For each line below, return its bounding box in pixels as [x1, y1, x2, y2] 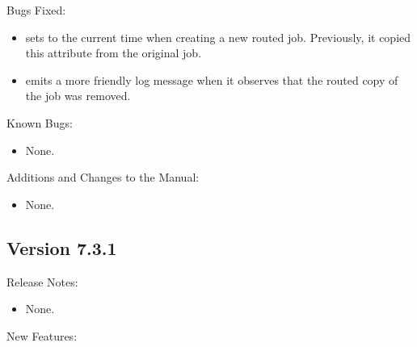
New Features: [6, 327, 78, 344]
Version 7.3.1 [6, 235, 117, 260]
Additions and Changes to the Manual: [6, 169, 200, 186]
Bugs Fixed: [6, 2, 66, 18]
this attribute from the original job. [25, 44, 202, 61]
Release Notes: [6, 273, 78, 290]
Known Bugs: [6, 114, 73, 131]
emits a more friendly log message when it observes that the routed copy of [25, 71, 398, 88]
